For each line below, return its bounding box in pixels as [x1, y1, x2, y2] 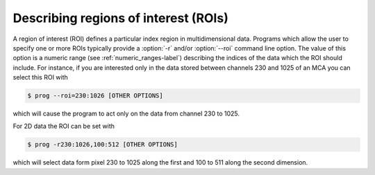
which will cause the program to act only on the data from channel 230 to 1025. [12, 109, 240, 118]
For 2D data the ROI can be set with [12, 122, 115, 131]
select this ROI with [12, 73, 69, 82]
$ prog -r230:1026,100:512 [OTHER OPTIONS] [27, 140, 178, 149]
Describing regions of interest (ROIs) [12, 10, 228, 26]
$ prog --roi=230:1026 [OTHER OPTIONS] [27, 92, 163, 100]
